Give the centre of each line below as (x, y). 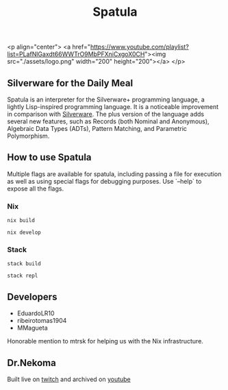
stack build (24, 264)
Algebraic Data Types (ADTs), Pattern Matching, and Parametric (97, 129)
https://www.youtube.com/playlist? (140, 47)
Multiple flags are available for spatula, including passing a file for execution (114, 174)
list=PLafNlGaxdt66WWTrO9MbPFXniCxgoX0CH (76, 54)
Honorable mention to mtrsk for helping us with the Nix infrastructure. (105, 341)
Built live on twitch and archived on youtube (69, 379)
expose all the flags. (35, 188)
